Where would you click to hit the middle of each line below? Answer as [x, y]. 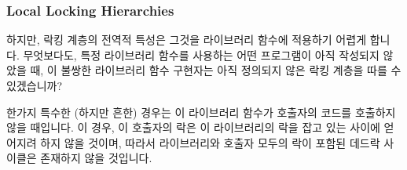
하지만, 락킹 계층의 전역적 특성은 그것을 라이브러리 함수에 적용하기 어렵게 [187, 40]
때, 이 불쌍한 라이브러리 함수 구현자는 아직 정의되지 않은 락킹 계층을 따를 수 [216, 70]
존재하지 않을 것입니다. [96, 158]
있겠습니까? [35, 85]
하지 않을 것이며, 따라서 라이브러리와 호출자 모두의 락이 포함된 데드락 [210, 142]
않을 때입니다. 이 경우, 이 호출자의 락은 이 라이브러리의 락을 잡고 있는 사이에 [193, 127]
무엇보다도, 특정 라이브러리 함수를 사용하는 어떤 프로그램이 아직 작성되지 [201, 54]
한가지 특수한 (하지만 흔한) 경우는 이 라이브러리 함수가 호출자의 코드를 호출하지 [201, 112]
